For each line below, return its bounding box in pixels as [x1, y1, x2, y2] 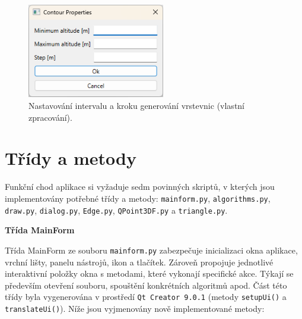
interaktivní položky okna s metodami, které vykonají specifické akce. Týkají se [5, 267, 294, 280]
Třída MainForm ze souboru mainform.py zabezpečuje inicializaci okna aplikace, [5, 243, 298, 256]
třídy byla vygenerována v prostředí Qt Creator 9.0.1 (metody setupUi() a [5, 290, 287, 303]
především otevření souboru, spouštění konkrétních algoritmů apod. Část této [5, 279, 287, 291]
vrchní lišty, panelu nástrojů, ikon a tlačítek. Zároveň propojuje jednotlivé [5, 255, 274, 268]
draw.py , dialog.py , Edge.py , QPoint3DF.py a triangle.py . [5, 204, 228, 216]
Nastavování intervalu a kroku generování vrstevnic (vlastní [28, 99, 245, 112]
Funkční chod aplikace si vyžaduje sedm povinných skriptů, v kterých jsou [5, 180, 275, 193]
